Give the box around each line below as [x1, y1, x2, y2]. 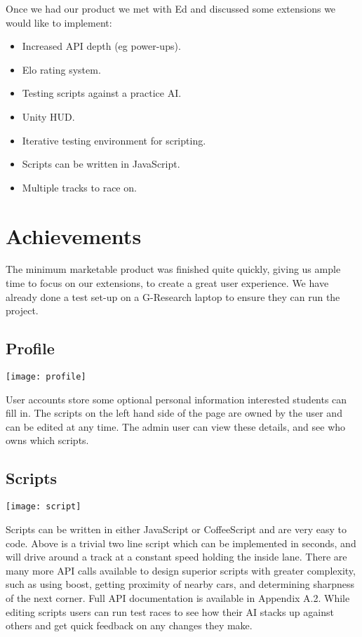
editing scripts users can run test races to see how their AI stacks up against [6, 604, 334, 619]
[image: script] [6, 502, 81, 512]
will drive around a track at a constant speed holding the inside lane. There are [6, 549, 347, 564]
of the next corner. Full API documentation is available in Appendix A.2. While [6, 590, 350, 605]
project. [6, 303, 39, 318]
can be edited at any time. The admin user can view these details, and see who [6, 419, 346, 434]
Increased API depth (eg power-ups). [22, 39, 181, 53]
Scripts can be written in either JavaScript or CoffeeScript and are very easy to [6, 521, 347, 536]
